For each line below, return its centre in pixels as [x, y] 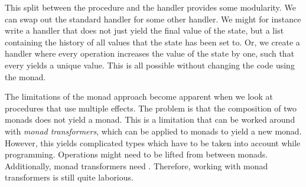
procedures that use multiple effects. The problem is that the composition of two [151, 108]
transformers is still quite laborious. [69, 177]
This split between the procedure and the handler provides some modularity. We [150, 7]
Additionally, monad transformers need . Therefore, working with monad [136, 165]
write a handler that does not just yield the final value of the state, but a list [144, 30]
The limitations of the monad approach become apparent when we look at [139, 96]
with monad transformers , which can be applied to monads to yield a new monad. [153, 131]
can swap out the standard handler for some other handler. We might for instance [153, 19]
